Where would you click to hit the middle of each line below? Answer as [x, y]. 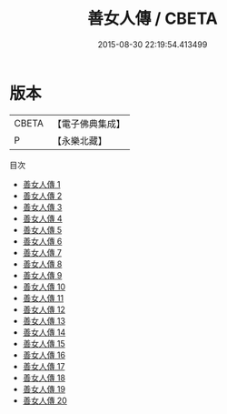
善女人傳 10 [44, 287]
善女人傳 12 [44, 309]
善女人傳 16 [44, 355]
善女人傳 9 [42, 275]
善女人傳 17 [44, 366]
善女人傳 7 [42, 252]
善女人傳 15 [44, 343]
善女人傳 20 [45, 400]
